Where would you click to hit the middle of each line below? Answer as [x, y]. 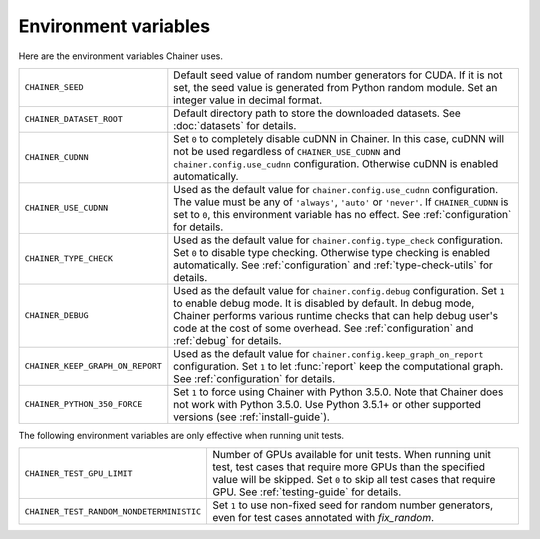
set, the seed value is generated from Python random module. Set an [335, 87]
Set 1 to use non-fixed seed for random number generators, [352, 505]
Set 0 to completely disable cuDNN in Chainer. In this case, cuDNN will [339, 138]
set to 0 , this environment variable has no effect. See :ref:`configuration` [342, 214]
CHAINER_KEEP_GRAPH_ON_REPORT [93, 366]
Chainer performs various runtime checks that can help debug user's [336, 315]
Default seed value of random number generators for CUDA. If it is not [338, 75]
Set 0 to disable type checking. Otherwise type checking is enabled [331, 252]
